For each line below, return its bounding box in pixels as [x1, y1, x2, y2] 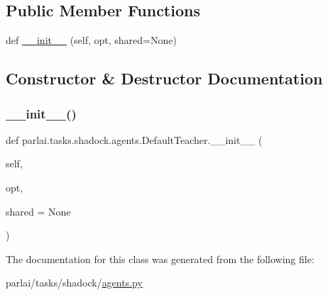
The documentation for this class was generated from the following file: [6, 251, 315, 266]
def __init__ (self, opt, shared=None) [6, 33, 177, 48]
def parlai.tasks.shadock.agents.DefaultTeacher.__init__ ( [6, 132, 263, 147]
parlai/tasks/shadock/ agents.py [6, 275, 143, 290]
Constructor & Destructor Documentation [6, 67, 323, 89]
